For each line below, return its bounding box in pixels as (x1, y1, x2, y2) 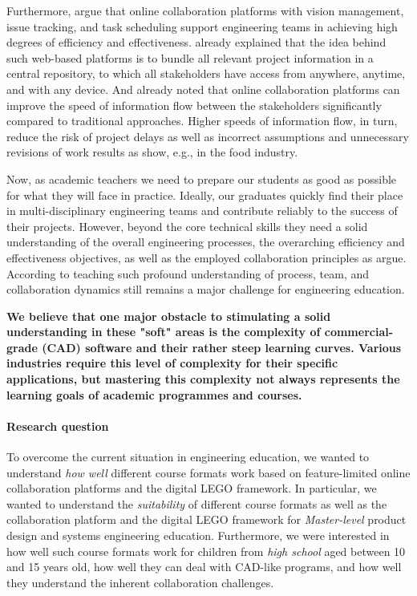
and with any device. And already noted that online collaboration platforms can (6, 80, 400, 97)
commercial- (324, 323, 394, 340)
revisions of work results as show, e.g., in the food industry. (6, 144, 298, 160)
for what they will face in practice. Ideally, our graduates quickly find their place (6, 186, 403, 203)
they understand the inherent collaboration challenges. (6, 574, 274, 590)
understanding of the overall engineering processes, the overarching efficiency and (6, 233, 405, 250)
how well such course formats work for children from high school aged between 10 (6, 542, 406, 559)
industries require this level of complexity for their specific (6, 355, 338, 371)
